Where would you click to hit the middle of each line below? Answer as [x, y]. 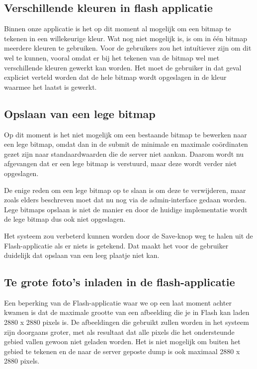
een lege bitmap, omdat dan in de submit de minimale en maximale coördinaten [126, 144]
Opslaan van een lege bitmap [80, 113]
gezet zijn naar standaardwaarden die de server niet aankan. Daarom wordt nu [124, 154]
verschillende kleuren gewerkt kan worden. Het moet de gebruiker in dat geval [123, 67]
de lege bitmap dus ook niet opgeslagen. [65, 219]
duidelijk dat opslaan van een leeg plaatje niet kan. [82, 255]
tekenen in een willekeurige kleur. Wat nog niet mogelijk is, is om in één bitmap [126, 38]
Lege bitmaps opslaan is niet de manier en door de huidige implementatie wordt [126, 209]
